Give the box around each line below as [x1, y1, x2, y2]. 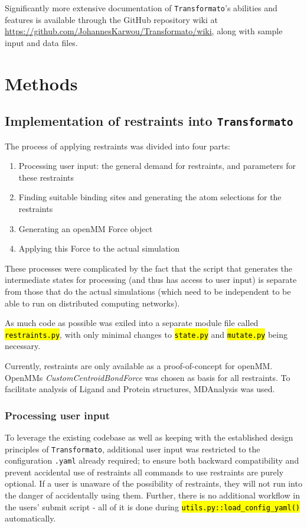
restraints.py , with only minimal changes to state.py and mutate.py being [5, 328, 288, 340]
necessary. [5, 340, 41, 352]
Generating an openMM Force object [18, 222, 153, 234]
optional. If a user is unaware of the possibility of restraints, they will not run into [5, 477, 302, 490]
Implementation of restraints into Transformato [5, 112, 293, 130]
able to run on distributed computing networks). [5, 296, 180, 309]
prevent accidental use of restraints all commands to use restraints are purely [5, 465, 284, 478]
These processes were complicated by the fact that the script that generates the [5, 262, 293, 274]
